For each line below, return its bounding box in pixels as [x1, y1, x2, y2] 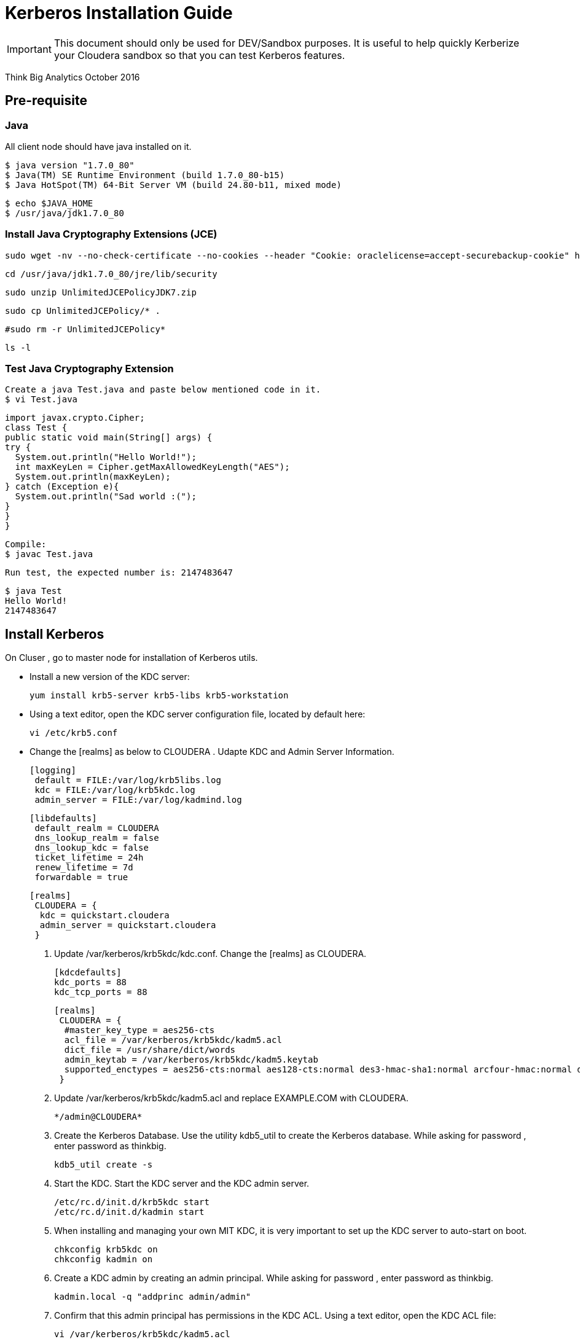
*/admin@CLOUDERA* [54, 1112, 143, 1122]
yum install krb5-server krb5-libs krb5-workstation [29, 690, 289, 701]
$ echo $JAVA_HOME [5, 198, 93, 208]
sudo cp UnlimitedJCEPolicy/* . [5, 305, 160, 316]
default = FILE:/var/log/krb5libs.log [34, 775, 221, 786]
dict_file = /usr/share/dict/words [64, 1045, 236, 1055]
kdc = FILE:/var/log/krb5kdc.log [34, 785, 195, 795]
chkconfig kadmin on [54, 1254, 153, 1265]
